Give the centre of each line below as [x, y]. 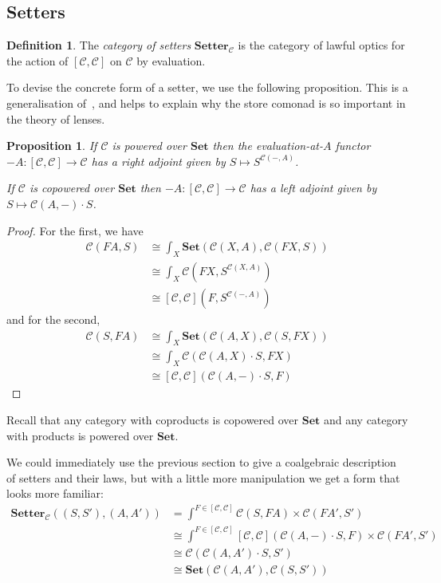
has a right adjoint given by [158, 161]
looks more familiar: [55, 493]
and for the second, [53, 319]
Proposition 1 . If [52, 146]
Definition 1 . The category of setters [99, 45]
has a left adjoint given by [313, 188]
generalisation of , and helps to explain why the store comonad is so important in [206, 102]
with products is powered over [80, 435]
